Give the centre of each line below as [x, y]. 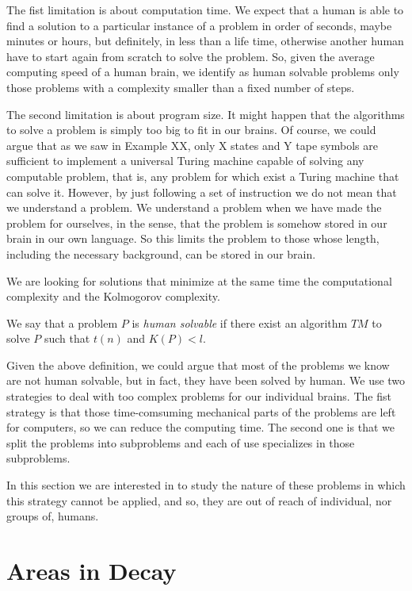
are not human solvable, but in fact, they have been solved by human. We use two [206, 380]
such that [67, 338]
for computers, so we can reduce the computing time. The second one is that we [200, 427]
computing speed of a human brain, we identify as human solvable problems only [203, 72]
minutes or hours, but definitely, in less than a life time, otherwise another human [205, 41]
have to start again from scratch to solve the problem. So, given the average [191, 56]
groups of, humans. [53, 516]
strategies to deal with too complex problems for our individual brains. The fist [199, 396]
